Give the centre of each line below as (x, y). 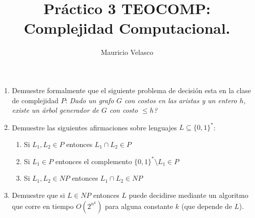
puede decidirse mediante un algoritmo (188, 195)
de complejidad (35, 100)
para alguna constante (139, 206)
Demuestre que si (38, 195)
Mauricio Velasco (127, 52)
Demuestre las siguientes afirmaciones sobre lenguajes (94, 127)
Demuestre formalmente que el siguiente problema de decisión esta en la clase (132, 90)
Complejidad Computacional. (127, 28)
